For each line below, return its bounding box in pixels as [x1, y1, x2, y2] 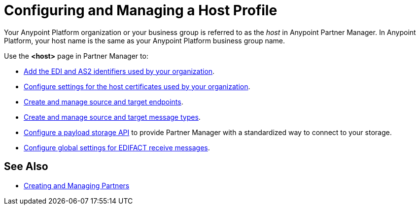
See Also [4, 160, 48, 173]
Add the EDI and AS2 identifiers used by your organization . [24, 67, 215, 75]
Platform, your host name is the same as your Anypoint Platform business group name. [4, 36, 285, 45]
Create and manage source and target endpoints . [24, 97, 183, 106]
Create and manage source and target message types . [24, 112, 201, 121]
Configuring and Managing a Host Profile [4, 2, 278, 19]
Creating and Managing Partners [24, 181, 130, 190]
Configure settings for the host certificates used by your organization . [24, 82, 250, 91]
